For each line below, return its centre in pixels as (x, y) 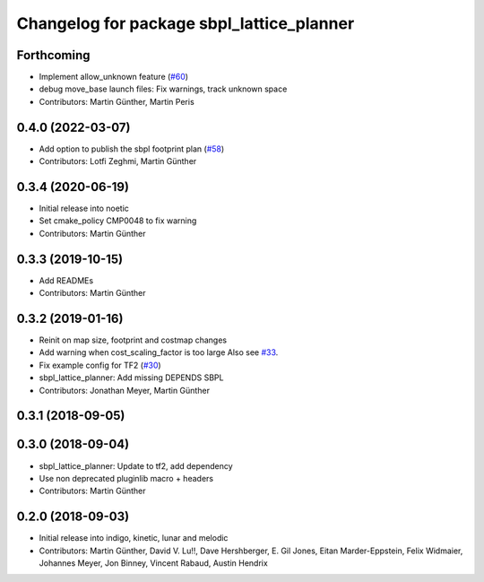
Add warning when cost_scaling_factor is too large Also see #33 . (159, 352)
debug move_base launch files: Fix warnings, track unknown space (163, 89)
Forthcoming (53, 55)
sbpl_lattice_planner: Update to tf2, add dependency (136, 465)
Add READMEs (66, 280)
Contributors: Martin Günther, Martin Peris (117, 101)
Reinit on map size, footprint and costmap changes (133, 340)
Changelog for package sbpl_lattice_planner (186, 23)
